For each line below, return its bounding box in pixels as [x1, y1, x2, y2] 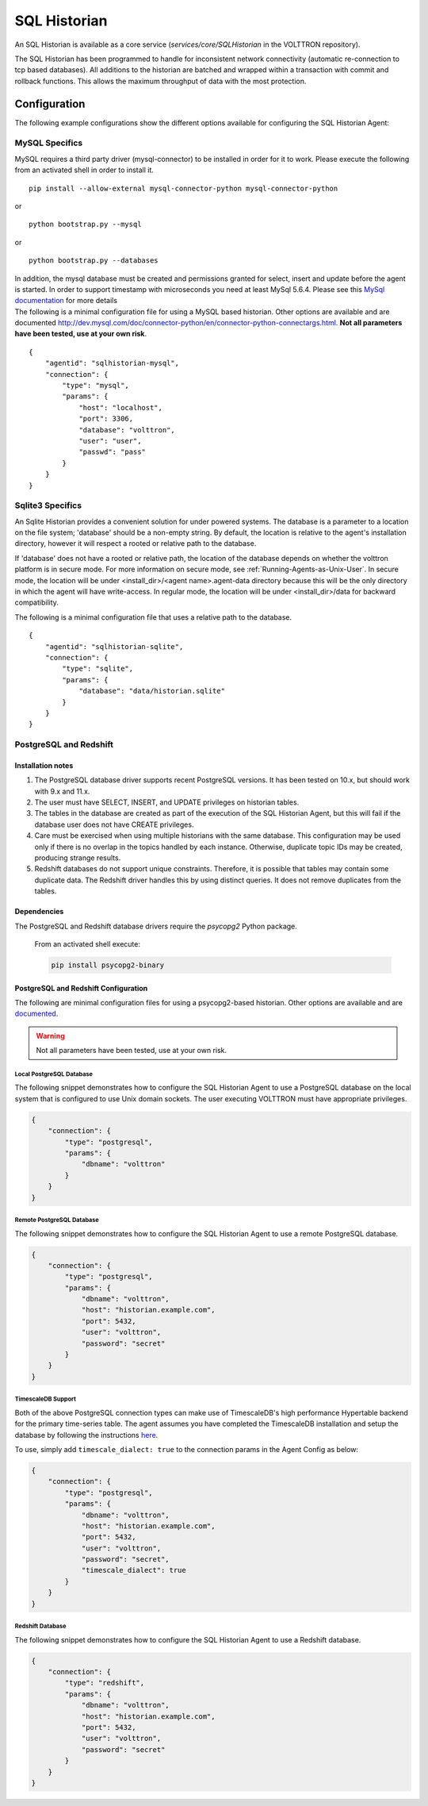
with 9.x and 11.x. [34, 786, 90, 796]
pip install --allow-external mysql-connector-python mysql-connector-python [29, 183, 338, 193]
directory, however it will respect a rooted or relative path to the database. [14, 539, 257, 548]
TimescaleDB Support [14, 1395, 77, 1404]
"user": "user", [78, 436, 142, 445]
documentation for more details [14, 296, 118, 305]
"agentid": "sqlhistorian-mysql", [44, 359, 180, 368]
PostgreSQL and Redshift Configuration [14, 983, 148, 993]
